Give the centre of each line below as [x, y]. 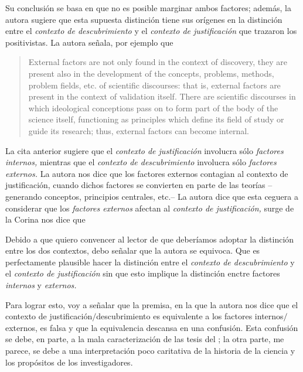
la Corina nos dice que [45, 219]
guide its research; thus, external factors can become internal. [139, 130]
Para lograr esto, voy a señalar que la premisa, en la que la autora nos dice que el [152, 304]
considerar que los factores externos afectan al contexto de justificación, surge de [150, 208]
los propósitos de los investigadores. [69, 362]
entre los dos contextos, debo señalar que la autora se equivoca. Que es [133, 250]
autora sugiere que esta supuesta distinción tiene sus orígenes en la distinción [144, 19]
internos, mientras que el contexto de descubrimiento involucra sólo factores [141, 162]
